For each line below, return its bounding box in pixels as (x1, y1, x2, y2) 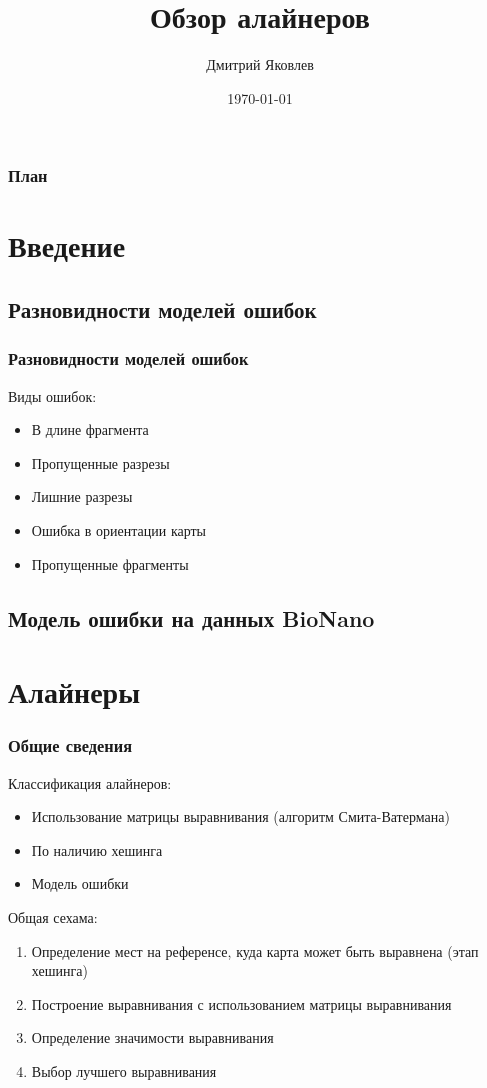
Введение (8, 225, 126, 266)
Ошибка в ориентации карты (31, 519, 207, 540)
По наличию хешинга (31, 839, 163, 860)
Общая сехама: (8, 906, 98, 927)
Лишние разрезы (31, 486, 133, 507)
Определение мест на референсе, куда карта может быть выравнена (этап (31, 940, 479, 961)
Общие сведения (8, 733, 133, 758)
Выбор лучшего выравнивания (31, 1060, 217, 1081)
